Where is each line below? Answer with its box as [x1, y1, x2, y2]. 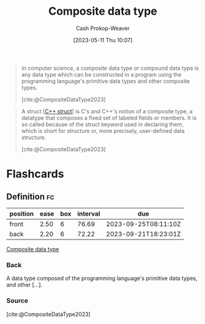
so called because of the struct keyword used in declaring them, [21, 121, 184, 128]
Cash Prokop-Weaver [75, 24, 130, 32]
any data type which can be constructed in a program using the [21, 70, 182, 78]
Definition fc [6, 191, 54, 202]
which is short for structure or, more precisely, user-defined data [21, 127, 185, 134]
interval [77, 209, 100, 218]
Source [6, 296, 29, 305]
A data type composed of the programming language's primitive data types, [6, 274, 198, 282]
